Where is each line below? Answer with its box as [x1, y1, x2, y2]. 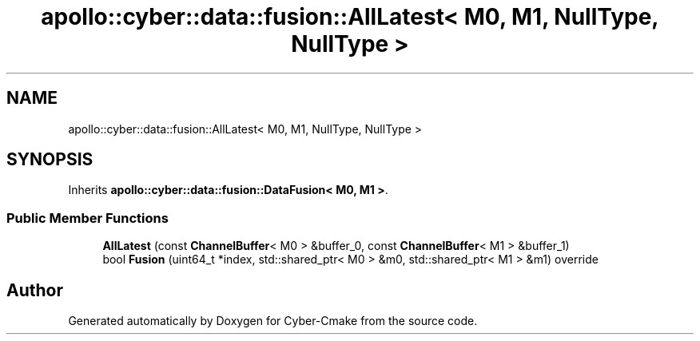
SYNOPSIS [6, 149, 93, 170]
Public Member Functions [6, 209, 169, 226]
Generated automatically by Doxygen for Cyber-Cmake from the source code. [68, 314, 478, 328]
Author [6, 280, 63, 300]
